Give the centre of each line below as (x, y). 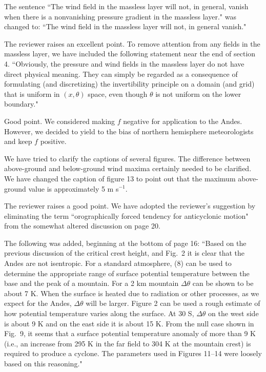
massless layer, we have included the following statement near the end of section (130, 54)
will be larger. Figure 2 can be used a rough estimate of (173, 303)
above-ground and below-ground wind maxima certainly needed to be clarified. (128, 168)
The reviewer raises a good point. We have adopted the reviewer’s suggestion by (130, 206)
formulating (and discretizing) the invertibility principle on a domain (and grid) (129, 84)
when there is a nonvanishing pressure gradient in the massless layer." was (120, 16)
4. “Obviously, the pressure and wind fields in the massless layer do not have (124, 63)
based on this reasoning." (43, 363)
